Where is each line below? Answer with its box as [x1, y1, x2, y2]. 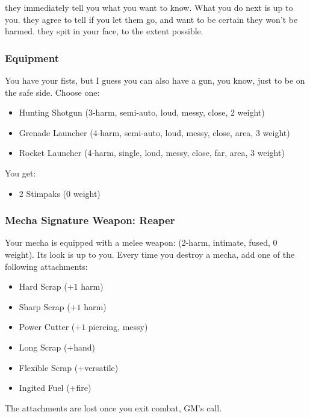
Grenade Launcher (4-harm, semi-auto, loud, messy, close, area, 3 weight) [19, 126, 290, 139]
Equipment [5, 50, 59, 65]
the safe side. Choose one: [5, 86, 100, 98]
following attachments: [5, 260, 88, 272]
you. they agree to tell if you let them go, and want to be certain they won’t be [5, 13, 298, 25]
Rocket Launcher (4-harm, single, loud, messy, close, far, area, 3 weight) [19, 146, 285, 159]
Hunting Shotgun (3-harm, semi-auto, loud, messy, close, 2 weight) [19, 106, 265, 119]
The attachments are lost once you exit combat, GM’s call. [5, 401, 222, 414]
